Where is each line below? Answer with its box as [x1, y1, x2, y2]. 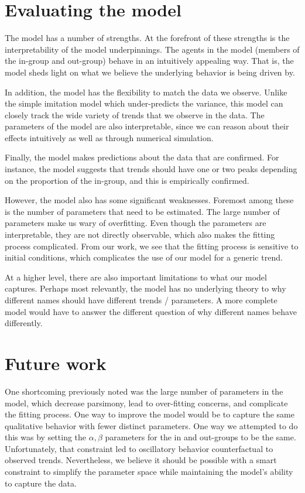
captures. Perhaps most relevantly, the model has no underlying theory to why [5, 282, 286, 295]
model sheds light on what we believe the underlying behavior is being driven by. [5, 66, 295, 78]
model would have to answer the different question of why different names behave [5, 305, 297, 317]
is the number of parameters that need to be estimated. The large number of [5, 205, 280, 217]
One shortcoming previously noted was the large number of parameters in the [5, 385, 283, 397]
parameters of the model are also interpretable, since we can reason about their [5, 120, 289, 132]
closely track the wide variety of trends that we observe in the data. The [5, 108, 265, 121]
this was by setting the [5, 431, 87, 443]
